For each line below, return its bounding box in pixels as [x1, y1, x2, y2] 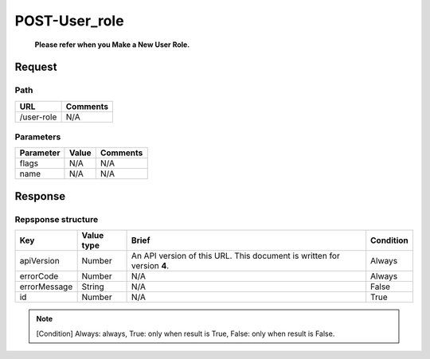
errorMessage [19, 281, 73, 292]
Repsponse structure [14, 213, 99, 224]
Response [14, 189, 66, 203]
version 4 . [131, 260, 170, 271]
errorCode [19, 271, 59, 282]
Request [14, 60, 57, 74]
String [81, 281, 105, 292]
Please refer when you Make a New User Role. [34, 40, 190, 49]
